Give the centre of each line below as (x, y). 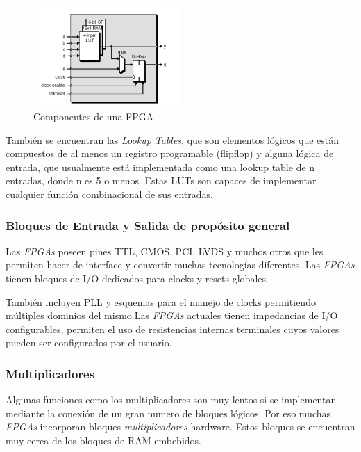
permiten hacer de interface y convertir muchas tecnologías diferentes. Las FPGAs (180, 265)
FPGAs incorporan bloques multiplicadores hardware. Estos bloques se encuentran (180, 427)
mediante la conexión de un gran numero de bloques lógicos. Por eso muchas (168, 413)
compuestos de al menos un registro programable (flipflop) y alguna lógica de (170, 153)
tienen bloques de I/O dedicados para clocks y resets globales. (137, 279)
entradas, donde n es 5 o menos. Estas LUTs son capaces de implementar (161, 180)
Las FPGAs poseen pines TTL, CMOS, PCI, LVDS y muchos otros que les (165, 251)
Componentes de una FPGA (94, 116)
